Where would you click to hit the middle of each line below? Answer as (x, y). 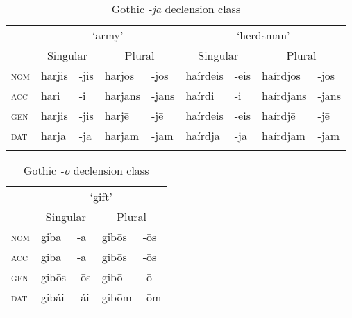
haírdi (200, 95)
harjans (122, 95)
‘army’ (108, 35)
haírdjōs (281, 75)
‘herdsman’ (263, 35)
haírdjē (278, 115)
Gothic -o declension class (86, 170)
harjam (122, 135)
